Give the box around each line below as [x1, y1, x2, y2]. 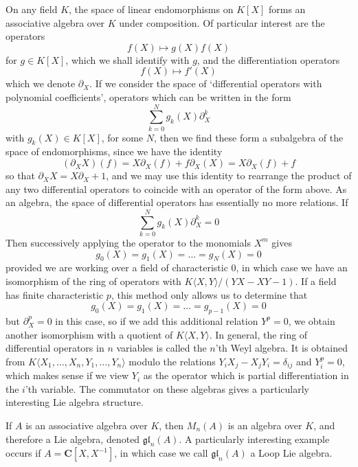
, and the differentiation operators [197, 52, 340, 67]
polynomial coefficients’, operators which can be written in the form [5, 89, 291, 104]
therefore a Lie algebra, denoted [5, 431, 140, 446]
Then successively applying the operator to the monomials [5, 235, 251, 249]
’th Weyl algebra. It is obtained [215, 341, 348, 355]
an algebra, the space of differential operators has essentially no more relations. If [5, 195, 348, 209]
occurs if [5, 446, 41, 460]
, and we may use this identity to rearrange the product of [106, 168, 352, 183]
